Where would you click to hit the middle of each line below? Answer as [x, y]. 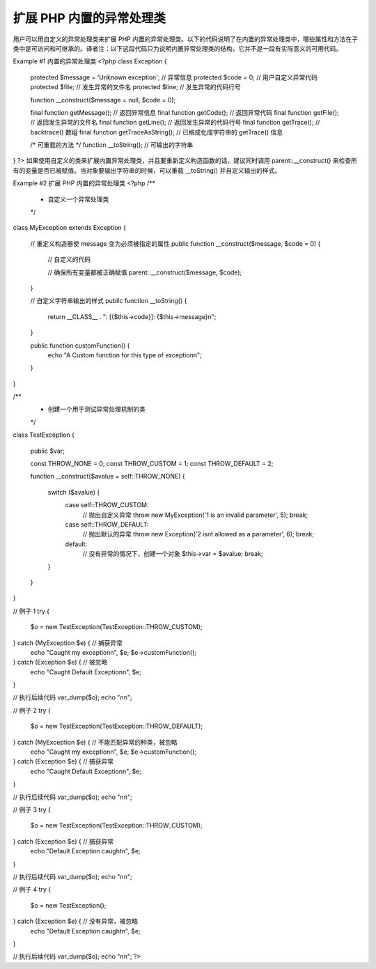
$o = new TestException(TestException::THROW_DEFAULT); [117, 726]
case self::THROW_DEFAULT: [107, 525]
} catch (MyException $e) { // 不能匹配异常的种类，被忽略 [95, 742]
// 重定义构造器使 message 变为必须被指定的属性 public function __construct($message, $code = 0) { [175, 243]
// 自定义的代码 [69, 259]
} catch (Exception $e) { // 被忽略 [60, 662]
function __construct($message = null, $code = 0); [103, 100]
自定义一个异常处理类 [78, 199]
